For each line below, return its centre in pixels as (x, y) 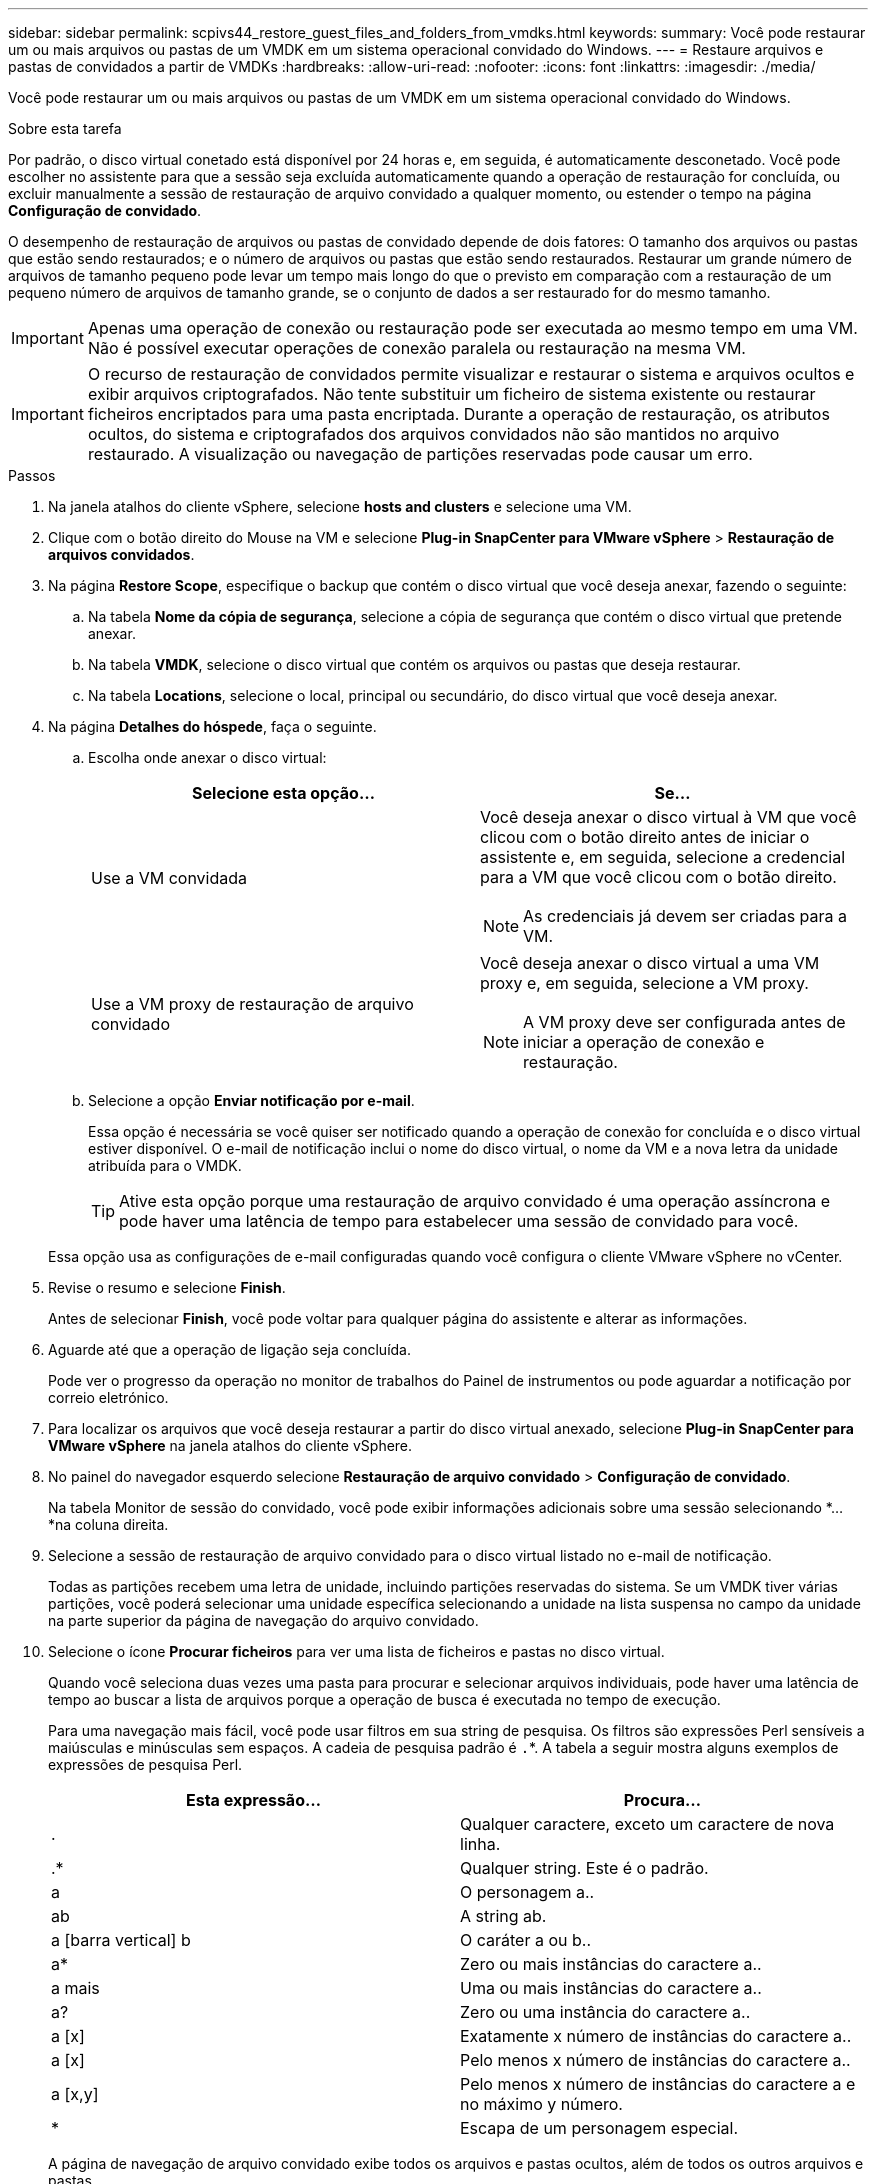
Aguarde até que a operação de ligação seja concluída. (229, 1349)
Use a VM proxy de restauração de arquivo (252, 1004)
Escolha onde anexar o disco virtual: (207, 757)
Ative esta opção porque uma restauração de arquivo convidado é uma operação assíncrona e (475, 1201)
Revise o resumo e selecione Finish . (167, 1287)
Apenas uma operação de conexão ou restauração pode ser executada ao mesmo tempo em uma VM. (472, 328)
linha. (480, 1844)
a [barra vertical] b (121, 1940)
